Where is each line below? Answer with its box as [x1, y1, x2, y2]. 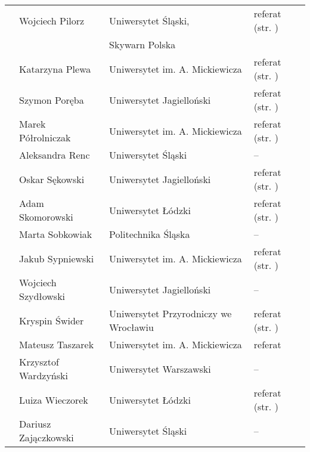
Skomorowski [19, 210, 73, 224]
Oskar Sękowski [19, 172, 85, 186]
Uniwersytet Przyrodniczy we [109, 307, 232, 320]
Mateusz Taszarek [19, 338, 94, 351]
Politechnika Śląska [109, 227, 190, 241]
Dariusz [19, 417, 51, 431]
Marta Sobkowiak [19, 227, 92, 241]
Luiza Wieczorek [19, 392, 88, 407]
